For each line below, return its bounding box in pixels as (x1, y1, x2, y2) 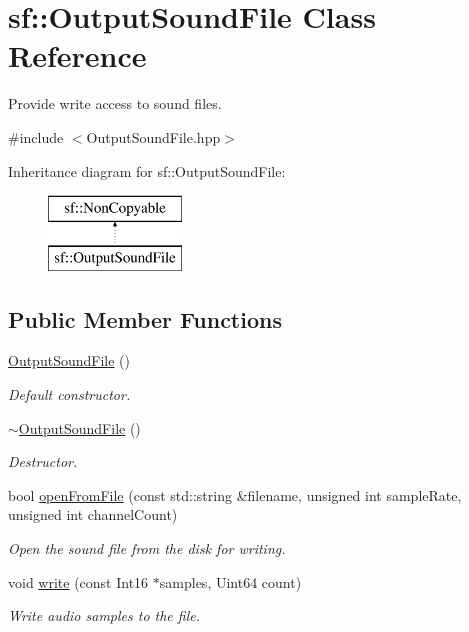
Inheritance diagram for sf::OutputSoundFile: (8, 160, 286, 181)
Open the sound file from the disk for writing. (8, 538, 286, 559)
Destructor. (8, 451, 78, 472)
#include (8, 126, 64, 147)
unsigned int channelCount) (8, 504, 178, 525)
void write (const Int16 (8, 571, 149, 592)
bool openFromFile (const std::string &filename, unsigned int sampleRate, (8, 484, 462, 505)
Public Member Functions (8, 303, 282, 334)
